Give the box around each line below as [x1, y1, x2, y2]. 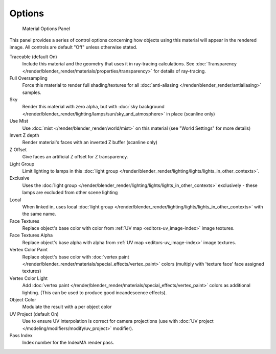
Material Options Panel [22, 26, 70, 32]
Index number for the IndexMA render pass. [22, 340, 114, 346]
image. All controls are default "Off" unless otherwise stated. [9, 44, 137, 51]
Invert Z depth [9, 132, 39, 138]
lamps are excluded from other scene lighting [22, 190, 118, 196]
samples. [22, 89, 42, 96]
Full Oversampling [9, 75, 48, 81]
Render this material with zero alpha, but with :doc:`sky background [22, 104, 165, 110]
